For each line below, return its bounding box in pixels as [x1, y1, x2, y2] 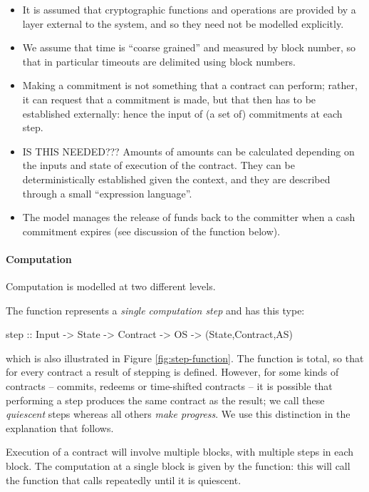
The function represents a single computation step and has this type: [6, 302, 305, 317]
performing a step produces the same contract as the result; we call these [6, 392, 325, 407]
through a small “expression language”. [22, 185, 192, 200]
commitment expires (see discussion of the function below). [22, 223, 281, 238]
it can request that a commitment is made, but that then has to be [22, 91, 316, 106]
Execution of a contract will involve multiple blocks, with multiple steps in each [6, 444, 354, 459]
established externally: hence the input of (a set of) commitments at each [22, 106, 343, 121]
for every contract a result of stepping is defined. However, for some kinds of [6, 364, 339, 379]
